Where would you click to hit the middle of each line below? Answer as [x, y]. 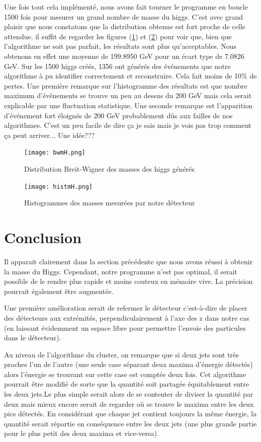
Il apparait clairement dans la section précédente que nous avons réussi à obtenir [128, 261]
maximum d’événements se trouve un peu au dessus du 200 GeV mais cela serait [128, 95]
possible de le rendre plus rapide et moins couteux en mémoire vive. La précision [128, 281]
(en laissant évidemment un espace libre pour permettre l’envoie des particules [125, 327]
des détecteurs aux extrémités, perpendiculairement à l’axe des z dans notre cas [127, 317]
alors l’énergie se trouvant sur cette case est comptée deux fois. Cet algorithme [125, 374]
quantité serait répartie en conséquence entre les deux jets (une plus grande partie [130, 423]
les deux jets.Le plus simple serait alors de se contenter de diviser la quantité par [129, 394]
